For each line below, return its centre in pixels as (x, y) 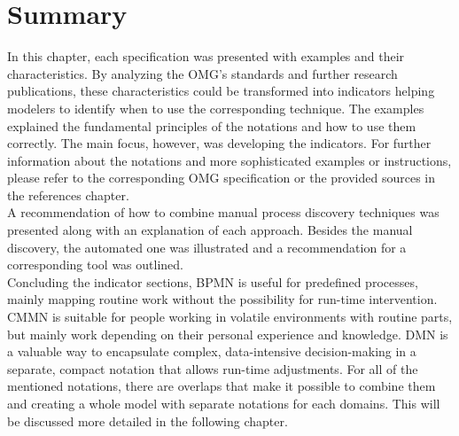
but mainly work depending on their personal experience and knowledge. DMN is (228, 334)
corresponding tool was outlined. (95, 265)
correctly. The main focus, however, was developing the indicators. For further (219, 143)
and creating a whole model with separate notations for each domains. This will (224, 403)
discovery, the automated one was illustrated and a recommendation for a (207, 247)
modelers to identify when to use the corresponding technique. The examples (216, 108)
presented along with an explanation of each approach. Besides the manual (210, 230)
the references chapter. (68, 195)
